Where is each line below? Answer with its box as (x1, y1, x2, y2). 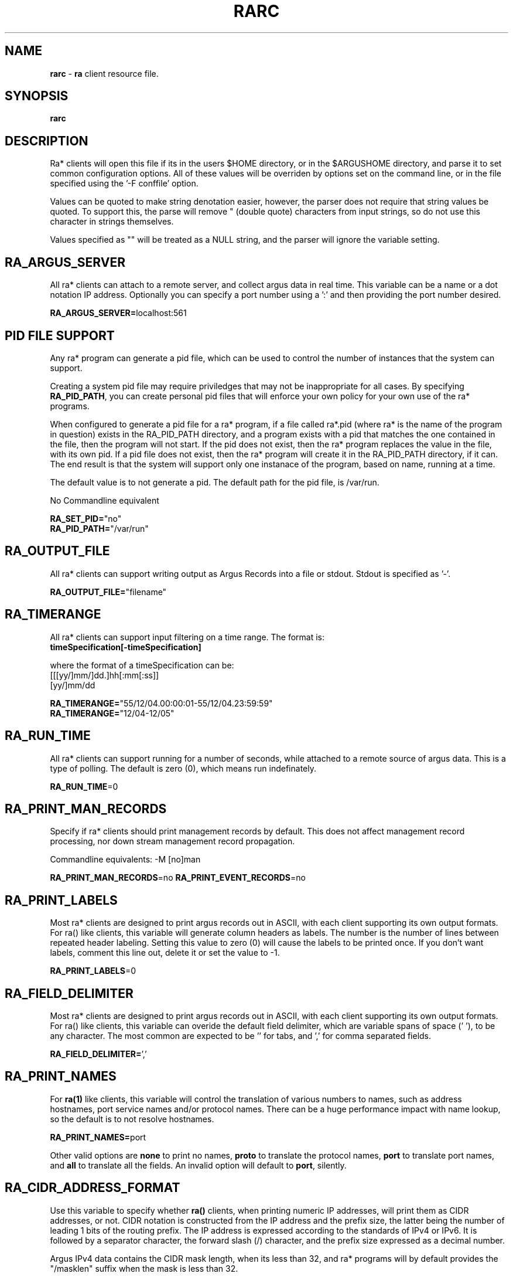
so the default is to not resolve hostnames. (50, 1113, 214, 1124)
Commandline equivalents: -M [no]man (50, 854, 201, 865)
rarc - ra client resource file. (50, 68, 159, 79)
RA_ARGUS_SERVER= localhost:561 (50, 308, 187, 318)
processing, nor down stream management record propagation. (50, 836, 295, 847)
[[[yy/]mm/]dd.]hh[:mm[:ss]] (50, 670, 159, 680)
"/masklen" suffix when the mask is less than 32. (50, 1263, 238, 1273)
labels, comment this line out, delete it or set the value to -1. (50, 947, 280, 958)
